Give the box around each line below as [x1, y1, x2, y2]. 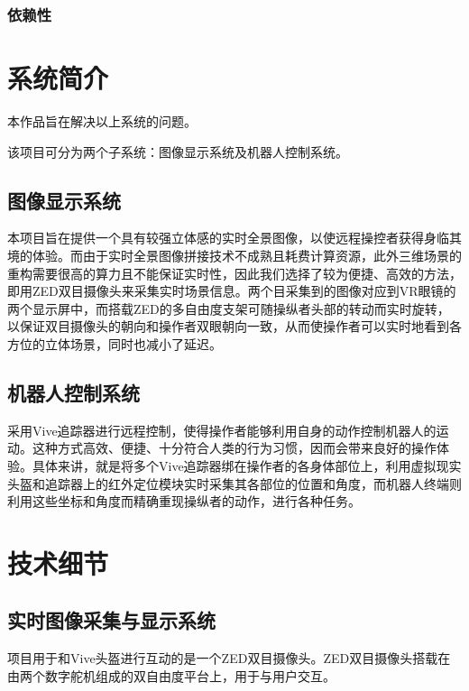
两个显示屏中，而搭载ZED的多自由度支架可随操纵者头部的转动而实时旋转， [7, 299, 450, 318]
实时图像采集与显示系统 [7, 606, 216, 634]
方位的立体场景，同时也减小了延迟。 [7, 334, 222, 353]
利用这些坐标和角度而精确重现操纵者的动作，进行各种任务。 [7, 492, 361, 511]
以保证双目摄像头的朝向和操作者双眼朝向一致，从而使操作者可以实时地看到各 [7, 317, 462, 336]
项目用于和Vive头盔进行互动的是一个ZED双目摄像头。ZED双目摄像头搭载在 [7, 649, 451, 668]
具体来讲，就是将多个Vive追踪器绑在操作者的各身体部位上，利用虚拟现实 [32, 456, 462, 474]
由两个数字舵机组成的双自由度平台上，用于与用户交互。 [7, 666, 336, 685]
